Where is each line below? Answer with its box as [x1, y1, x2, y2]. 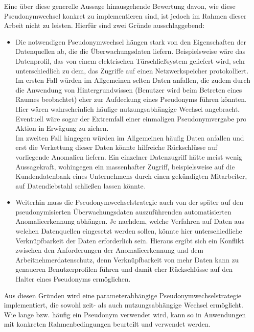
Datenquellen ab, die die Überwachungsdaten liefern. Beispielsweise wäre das [15, 46, 246, 56]
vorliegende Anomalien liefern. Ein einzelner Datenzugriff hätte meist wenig [15, 151, 242, 162]
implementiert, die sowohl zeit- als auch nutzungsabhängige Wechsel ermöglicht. [4, 300, 243, 310]
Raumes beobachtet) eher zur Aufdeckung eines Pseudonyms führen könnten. [15, 94, 247, 104]
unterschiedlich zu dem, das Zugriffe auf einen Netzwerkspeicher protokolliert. [15, 65, 249, 75]
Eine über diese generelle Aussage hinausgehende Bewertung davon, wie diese [4, 1, 235, 11]
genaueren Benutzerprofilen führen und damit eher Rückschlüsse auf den [15, 264, 233, 274]
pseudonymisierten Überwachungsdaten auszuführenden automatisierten [15, 206, 231, 216]
